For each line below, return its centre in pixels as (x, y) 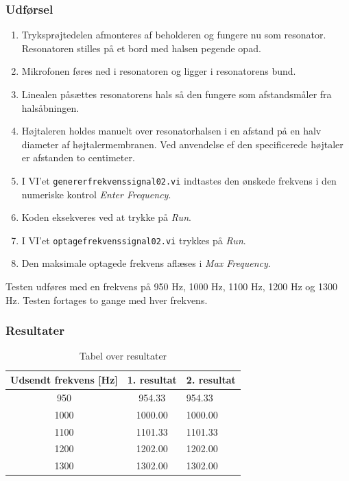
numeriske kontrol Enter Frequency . (96, 194)
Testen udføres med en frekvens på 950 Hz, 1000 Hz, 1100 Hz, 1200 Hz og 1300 (172, 286)
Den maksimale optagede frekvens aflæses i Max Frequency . (146, 263)
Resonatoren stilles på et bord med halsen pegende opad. (141, 48)
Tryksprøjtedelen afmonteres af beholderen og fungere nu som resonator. (174, 35)
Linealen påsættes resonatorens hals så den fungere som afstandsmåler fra (177, 94)
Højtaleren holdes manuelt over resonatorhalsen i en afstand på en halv (171, 131)
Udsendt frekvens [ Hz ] (64, 380)
